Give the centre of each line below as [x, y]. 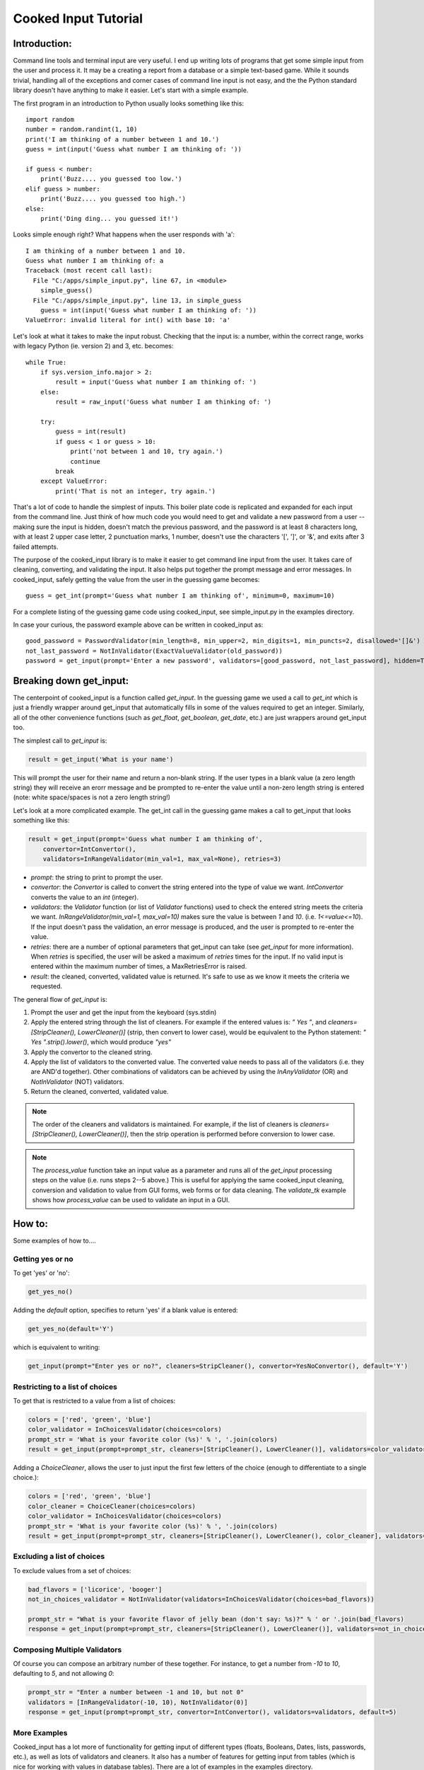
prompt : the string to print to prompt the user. [97, 877]
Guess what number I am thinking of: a [95, 261]
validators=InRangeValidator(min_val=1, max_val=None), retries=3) [162, 859]
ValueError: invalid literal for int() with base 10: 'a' [128, 320]
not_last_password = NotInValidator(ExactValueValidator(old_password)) [154, 651]
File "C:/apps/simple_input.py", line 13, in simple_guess [137, 300]
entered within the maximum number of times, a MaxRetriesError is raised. [139, 966]
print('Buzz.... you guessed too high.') [113, 199]
